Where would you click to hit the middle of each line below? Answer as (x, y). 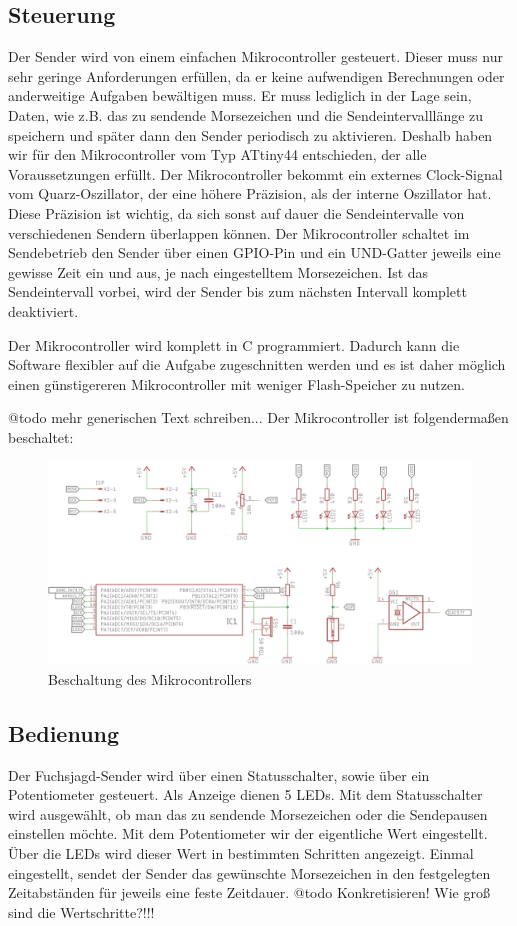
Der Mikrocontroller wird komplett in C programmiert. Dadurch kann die (234, 344)
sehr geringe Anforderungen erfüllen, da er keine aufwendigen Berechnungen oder (256, 75)
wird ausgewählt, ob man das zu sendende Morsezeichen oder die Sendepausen (248, 813)
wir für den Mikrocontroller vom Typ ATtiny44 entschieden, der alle (217, 154)
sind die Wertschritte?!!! (81, 911)
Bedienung (64, 732)
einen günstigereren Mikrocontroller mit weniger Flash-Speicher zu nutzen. (236, 383)
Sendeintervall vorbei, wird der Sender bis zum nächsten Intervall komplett (237, 291)
